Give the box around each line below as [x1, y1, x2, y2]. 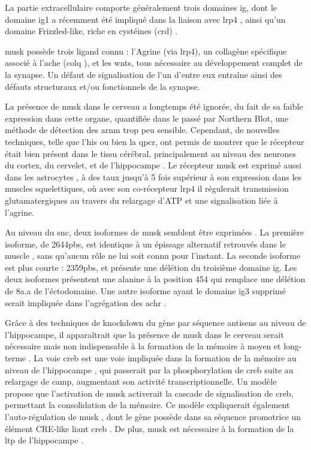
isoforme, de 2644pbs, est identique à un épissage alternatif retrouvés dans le [5, 237, 286, 250]
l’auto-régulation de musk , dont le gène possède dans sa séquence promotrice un [5, 410, 301, 422]
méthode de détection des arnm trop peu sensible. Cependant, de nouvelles [5, 123, 280, 136]
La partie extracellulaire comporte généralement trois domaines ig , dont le [5, 1, 277, 13]
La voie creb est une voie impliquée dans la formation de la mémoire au [34, 352, 297, 364]
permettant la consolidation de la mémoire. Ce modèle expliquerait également [5, 398, 290, 411]
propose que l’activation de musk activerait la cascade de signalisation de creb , [5, 386, 294, 399]
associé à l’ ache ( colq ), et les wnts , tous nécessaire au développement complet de [5, 56, 303, 69]
